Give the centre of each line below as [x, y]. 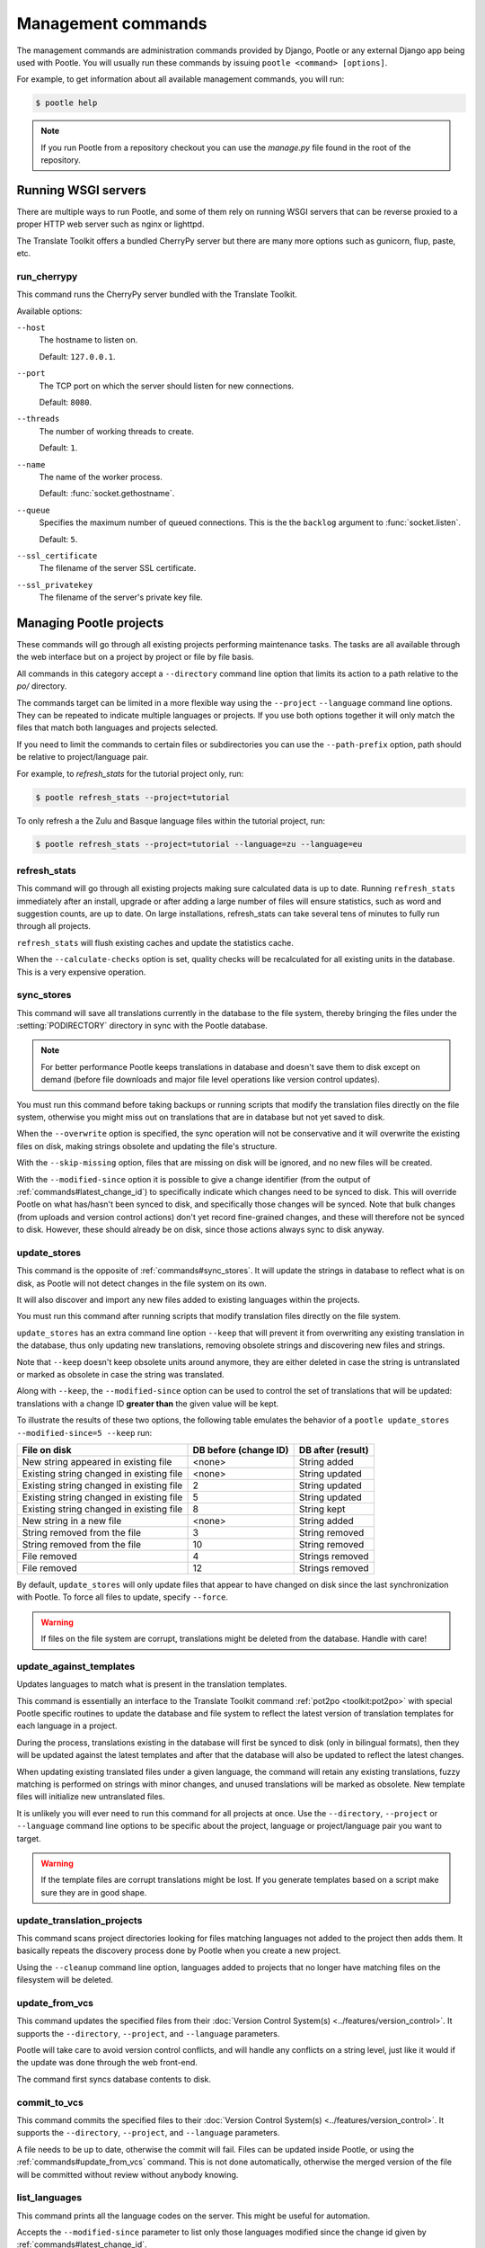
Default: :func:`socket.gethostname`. [107, 494]
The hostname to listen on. [88, 340]
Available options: [49, 311]
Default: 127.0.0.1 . [77, 356]
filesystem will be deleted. [65, 1980]
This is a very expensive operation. [81, 972]
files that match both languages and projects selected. [117, 727]
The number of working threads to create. [117, 431]
